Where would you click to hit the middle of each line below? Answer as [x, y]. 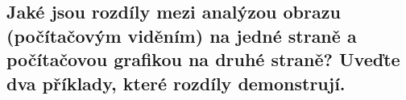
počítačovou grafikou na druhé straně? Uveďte [203, 59]
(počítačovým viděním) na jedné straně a [182, 35]
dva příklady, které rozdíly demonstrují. [176, 83]
